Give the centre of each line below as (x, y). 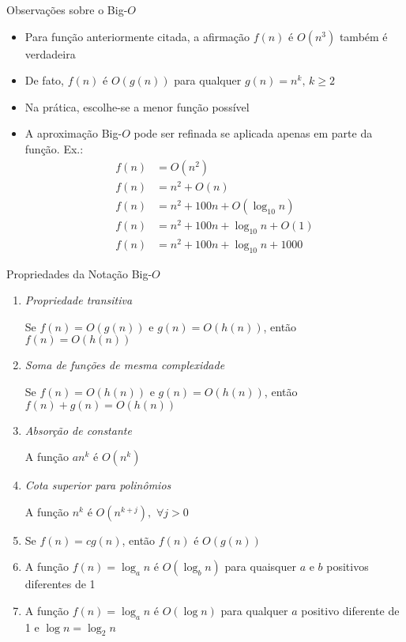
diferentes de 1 (60, 584)
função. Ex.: (54, 148)
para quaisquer (260, 566)
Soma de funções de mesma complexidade (125, 365)
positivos (348, 566)
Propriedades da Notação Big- (79, 273)
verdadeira (50, 53)
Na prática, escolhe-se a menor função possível (137, 106)
